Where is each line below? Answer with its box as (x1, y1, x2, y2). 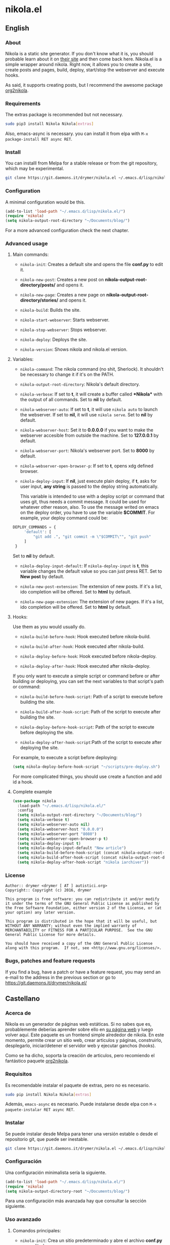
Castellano (5, 994, 40, 1003)
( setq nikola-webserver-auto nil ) (17, 822, 90, 827)
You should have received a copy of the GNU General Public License (5, 941, 153, 946)
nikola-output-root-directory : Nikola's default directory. (20, 381, 140, 387)
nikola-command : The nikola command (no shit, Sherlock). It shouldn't (20, 366, 164, 372)
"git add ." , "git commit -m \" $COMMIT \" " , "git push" (33, 534, 151, 539)
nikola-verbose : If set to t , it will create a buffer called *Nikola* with (20, 391, 163, 397)
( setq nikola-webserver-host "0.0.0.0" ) (17, 827, 104, 832)
